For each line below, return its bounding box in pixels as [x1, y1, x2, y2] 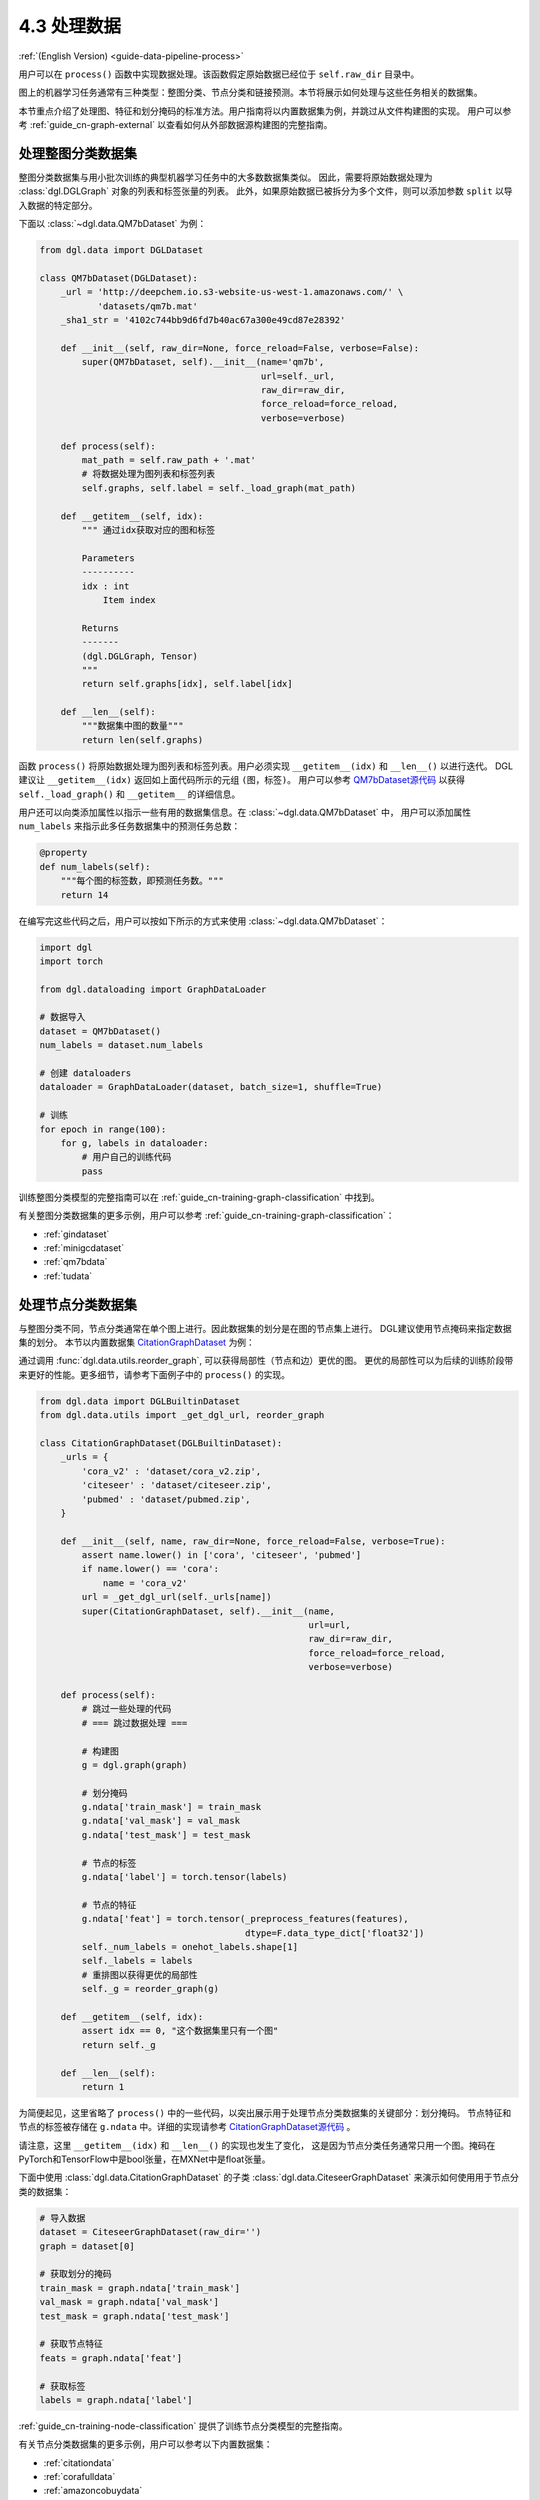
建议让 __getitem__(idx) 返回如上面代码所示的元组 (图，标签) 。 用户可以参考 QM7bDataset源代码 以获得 [18, 774, 465, 786]
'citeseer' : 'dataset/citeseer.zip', [81, 1480, 272, 1491]
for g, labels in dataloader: [60, 1137, 209, 1149]
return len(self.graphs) [81, 734, 204, 745]
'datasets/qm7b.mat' [97, 300, 199, 312]
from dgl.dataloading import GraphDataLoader [39, 983, 267, 995]
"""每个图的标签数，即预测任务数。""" [60, 875, 224, 887]
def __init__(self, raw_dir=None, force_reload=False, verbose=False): [60, 342, 420, 354]
